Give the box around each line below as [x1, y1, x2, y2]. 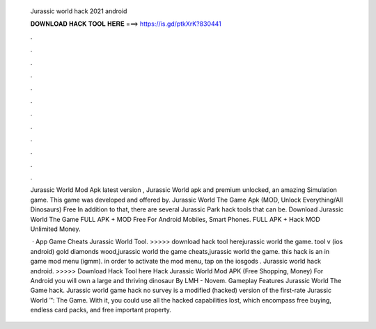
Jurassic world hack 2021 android [30, 7, 127, 15]
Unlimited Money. [30, 225, 81, 233]
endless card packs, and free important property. [30, 306, 172, 314]
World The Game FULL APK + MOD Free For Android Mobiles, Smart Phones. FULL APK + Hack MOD [30, 215, 320, 223]
